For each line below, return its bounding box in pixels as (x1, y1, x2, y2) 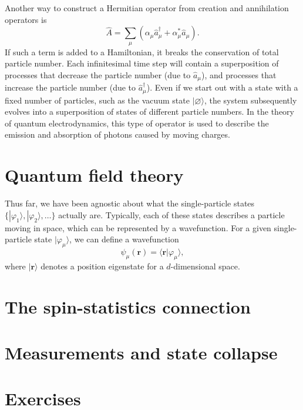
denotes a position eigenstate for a (41, 259, 164, 272)
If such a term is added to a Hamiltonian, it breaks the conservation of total (5, 45, 279, 58)
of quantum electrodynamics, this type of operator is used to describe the (5, 116, 269, 129)
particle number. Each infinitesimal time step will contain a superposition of (5, 57, 279, 69)
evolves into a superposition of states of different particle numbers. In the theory (5, 105, 294, 118)
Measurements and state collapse (5, 341, 278, 365)
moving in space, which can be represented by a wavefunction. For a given (5, 221, 271, 234)
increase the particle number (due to (5, 81, 136, 94)
